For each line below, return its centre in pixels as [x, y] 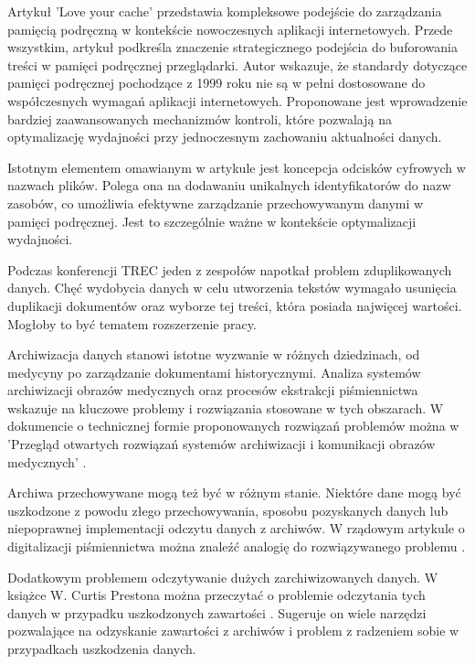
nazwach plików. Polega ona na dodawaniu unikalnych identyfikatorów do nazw [229, 185]
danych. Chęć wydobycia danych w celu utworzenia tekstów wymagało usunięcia [232, 288]
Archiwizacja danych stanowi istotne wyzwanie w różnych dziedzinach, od [214, 354]
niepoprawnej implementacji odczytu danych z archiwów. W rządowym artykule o [236, 528]
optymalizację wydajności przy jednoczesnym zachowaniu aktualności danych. [225, 137]
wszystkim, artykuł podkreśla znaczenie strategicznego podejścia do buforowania [232, 47]
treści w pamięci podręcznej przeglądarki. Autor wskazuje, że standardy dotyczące [237, 64]
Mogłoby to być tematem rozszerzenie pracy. [132, 323]
